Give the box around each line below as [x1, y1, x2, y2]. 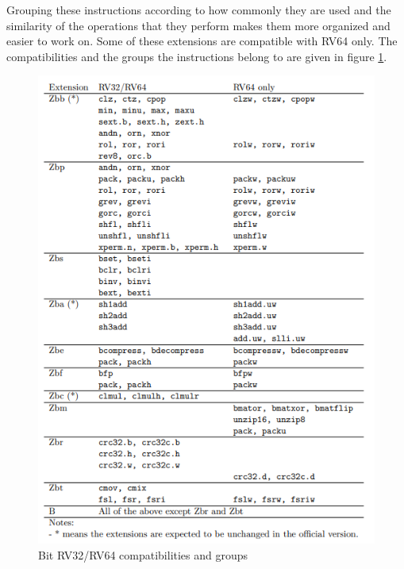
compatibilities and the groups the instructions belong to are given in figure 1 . [6, 48, 387, 64]
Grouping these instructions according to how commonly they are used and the [6, 2, 391, 17]
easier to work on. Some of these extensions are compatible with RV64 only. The [6, 33, 398, 49]
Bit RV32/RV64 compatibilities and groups [38, 546, 248, 563]
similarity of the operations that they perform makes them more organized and [6, 17, 391, 33]
